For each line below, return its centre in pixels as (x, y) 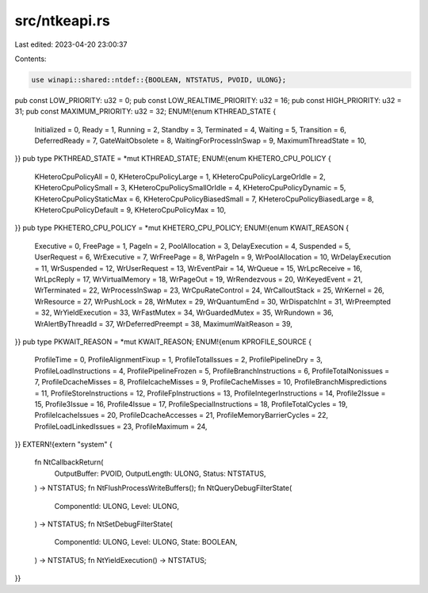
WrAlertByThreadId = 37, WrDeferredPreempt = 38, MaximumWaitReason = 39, (164, 323)
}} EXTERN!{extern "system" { (63, 445)
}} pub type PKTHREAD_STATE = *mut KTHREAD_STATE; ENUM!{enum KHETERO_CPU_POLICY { (173, 159)
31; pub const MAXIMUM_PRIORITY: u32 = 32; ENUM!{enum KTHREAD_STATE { (145, 112)
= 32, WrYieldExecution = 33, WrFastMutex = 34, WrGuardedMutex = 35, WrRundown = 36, (184, 312)
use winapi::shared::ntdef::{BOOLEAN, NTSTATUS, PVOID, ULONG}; (159, 80)
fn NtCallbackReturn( (69, 462)
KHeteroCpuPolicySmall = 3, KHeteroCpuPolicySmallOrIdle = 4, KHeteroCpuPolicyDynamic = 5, (190, 188)
